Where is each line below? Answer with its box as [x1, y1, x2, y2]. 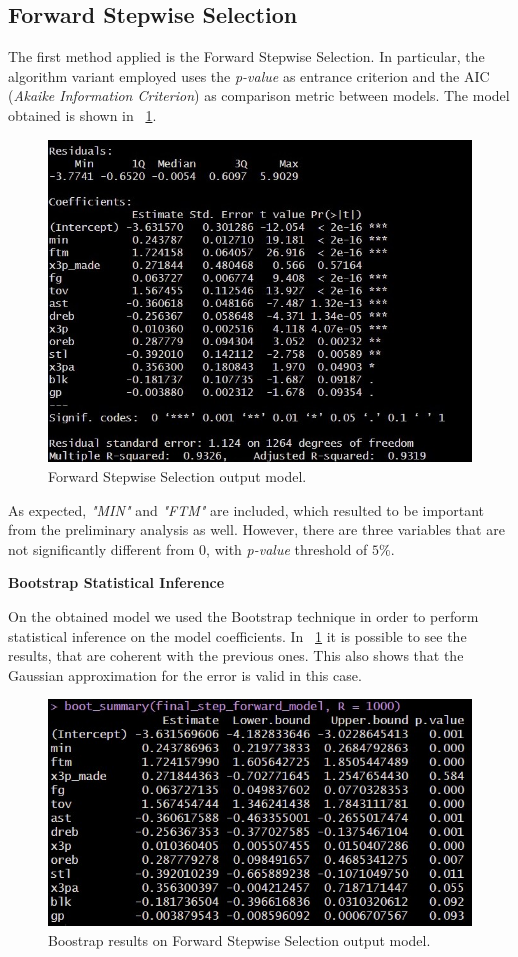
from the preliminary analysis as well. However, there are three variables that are [8, 519, 505, 540]
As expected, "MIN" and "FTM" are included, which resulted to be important [8, 499, 485, 520]
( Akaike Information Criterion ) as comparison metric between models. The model [8, 85, 510, 106]
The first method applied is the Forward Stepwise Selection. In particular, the [8, 46, 485, 67]
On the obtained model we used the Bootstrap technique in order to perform [8, 605, 479, 626]
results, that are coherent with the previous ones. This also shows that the [8, 645, 464, 666]
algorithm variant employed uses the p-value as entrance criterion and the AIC [8, 65, 490, 86]
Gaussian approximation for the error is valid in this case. [8, 664, 362, 685]
